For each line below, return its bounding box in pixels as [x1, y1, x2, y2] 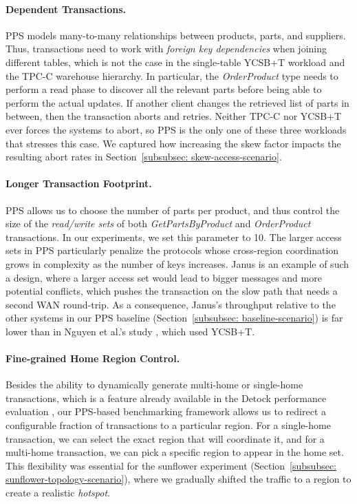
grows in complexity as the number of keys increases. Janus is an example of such [6, 256, 349, 271]
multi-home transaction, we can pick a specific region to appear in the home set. [6, 445, 344, 459]
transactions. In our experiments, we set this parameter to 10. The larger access [6, 229, 342, 244]
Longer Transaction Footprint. [6, 176, 152, 191]
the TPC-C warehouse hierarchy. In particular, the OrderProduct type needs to [6, 68, 338, 83]
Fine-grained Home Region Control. [6, 351, 180, 366]
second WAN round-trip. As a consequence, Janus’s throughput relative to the [6, 297, 336, 311]
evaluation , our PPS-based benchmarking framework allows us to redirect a [6, 404, 326, 419]
